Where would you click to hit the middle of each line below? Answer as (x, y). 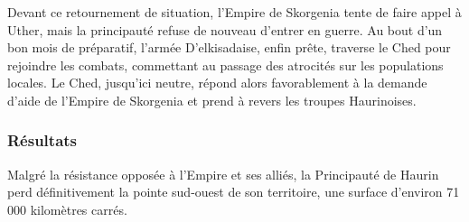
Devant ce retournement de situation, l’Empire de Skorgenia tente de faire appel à (234, 12)
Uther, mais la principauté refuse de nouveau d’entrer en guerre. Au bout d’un (225, 29)
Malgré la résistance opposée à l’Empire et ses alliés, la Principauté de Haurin (223, 174)
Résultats (42, 140)
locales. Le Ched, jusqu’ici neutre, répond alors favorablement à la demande (217, 83)
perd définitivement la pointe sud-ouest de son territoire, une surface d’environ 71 (234, 192)
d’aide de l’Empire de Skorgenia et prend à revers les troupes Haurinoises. (212, 100)
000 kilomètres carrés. (67, 209)
